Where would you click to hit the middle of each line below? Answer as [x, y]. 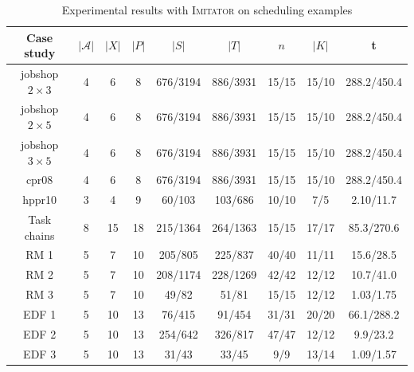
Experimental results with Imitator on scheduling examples [207, 10]
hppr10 [40, 200]
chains [39, 235]
